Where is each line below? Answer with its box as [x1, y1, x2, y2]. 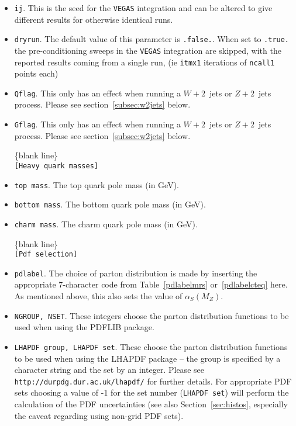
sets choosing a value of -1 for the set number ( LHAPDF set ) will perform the [14, 386, 289, 399]
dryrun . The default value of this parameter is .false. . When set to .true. [14, 33, 290, 45]
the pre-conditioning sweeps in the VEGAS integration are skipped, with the [14, 44, 281, 56]
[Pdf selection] [14, 250, 78, 259]
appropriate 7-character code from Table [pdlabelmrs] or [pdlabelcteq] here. [14, 278, 288, 290]
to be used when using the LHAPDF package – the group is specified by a [14, 352, 281, 364]
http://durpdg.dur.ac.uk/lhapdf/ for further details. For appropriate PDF [14, 375, 292, 387]
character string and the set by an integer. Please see [14, 363, 204, 376]
